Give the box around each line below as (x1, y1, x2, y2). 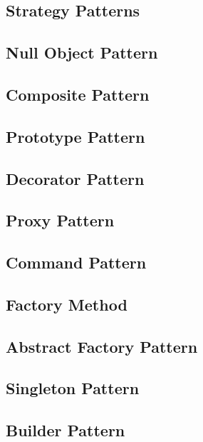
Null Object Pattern (6, 41, 158, 64)
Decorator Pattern (6, 167, 145, 189)
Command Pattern (6, 251, 147, 273)
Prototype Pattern (6, 125, 145, 147)
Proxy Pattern (6, 209, 115, 231)
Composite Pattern (6, 83, 150, 105)
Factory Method (6, 293, 127, 315)
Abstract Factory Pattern (6, 335, 198, 357)
